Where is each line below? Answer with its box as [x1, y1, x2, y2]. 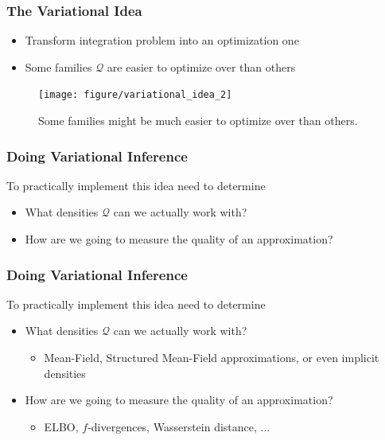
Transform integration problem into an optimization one [25, 32, 299, 49]
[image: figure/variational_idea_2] [38, 89, 232, 101]
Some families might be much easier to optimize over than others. [38, 112, 358, 129]
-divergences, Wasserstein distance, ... [87, 418, 270, 434]
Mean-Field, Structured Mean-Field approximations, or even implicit [44, 349, 379, 366]
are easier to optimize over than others [107, 58, 296, 75]
